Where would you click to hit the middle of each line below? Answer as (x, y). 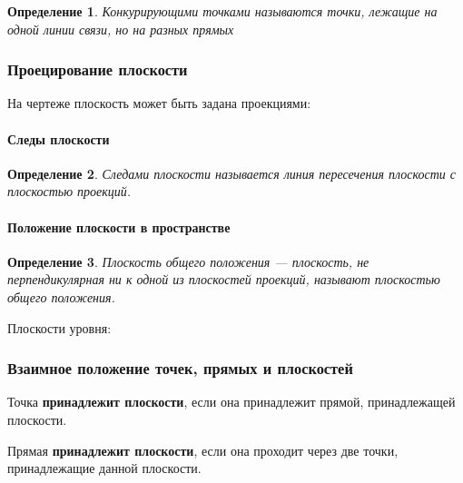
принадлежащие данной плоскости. (104, 468)
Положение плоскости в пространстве (119, 227)
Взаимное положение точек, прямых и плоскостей (180, 368)
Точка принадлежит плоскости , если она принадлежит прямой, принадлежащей (231, 402)
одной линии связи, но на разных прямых (121, 29)
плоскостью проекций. (69, 191)
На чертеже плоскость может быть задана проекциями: (159, 103)
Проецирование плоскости (98, 69)
